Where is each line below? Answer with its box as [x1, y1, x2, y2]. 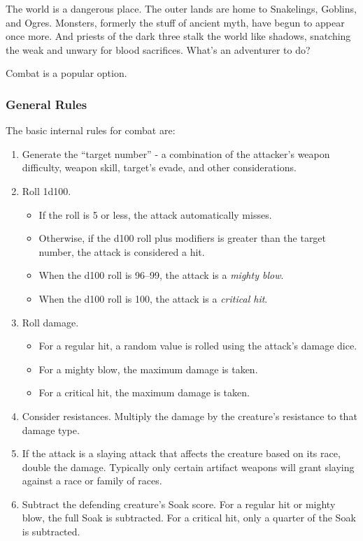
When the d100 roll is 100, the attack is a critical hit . [38, 291, 268, 305]
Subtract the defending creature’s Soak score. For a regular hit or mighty [22, 496, 336, 511]
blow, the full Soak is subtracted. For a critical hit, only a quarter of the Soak [22, 510, 356, 525]
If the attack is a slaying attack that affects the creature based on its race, [22, 446, 341, 461]
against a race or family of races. [22, 473, 162, 488]
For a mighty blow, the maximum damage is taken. [38, 361, 258, 376]
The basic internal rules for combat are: [6, 123, 176, 138]
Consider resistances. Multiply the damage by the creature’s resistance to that [22, 408, 357, 423]
